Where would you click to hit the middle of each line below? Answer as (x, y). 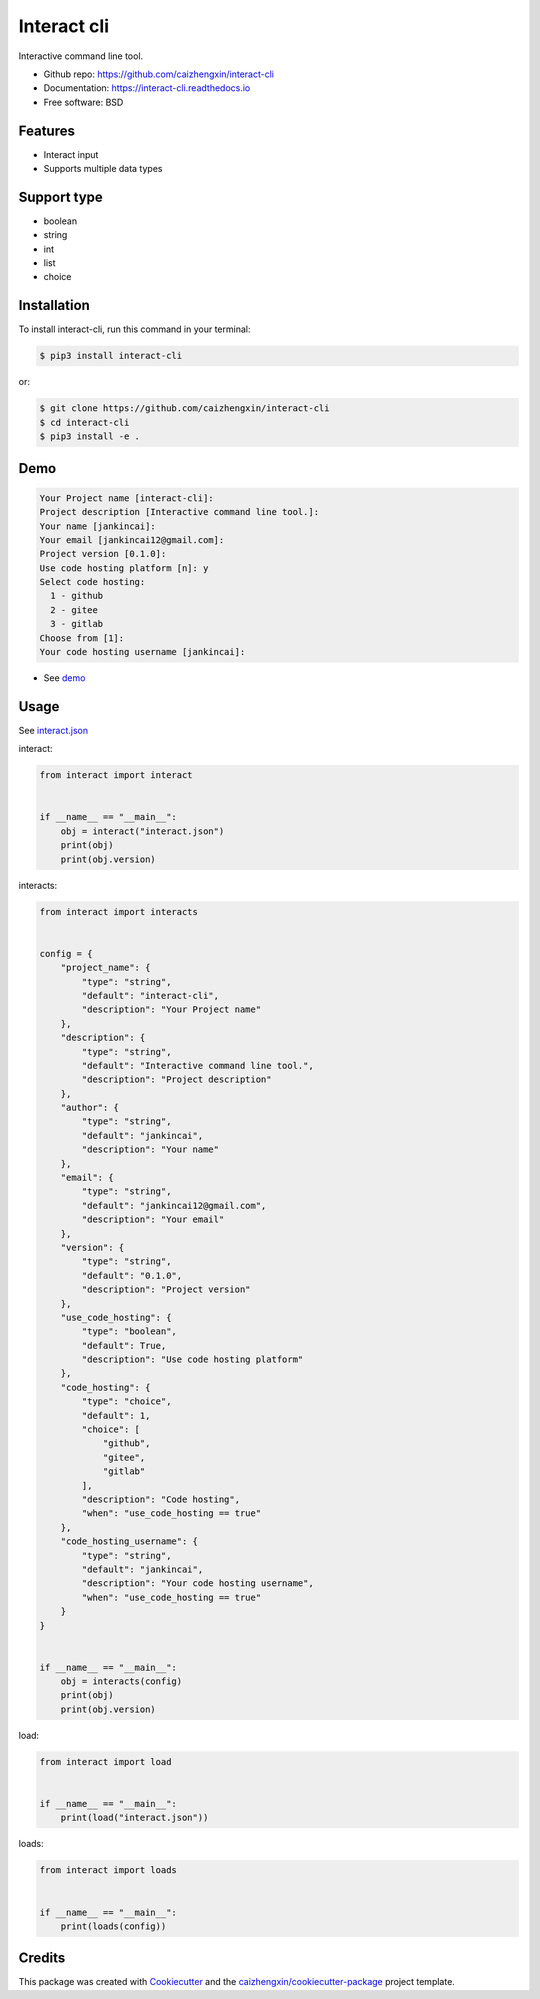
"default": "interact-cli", (150, 995)
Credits (42, 1958)
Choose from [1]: (82, 638)
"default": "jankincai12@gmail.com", (174, 1205)
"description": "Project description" (176, 1079)
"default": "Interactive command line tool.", (197, 1065)
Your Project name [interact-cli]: (126, 498)
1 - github (77, 596)
